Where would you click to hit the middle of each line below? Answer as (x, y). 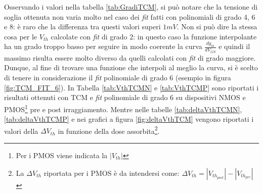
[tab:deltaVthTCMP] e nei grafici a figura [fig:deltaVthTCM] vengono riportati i (129, 119)
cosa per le (21, 36)
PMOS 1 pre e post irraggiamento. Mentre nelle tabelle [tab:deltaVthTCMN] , (123, 108)
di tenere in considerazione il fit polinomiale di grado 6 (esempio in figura (118, 78)
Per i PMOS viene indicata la (62, 155)
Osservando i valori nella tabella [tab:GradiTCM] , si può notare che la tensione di (131, 7)
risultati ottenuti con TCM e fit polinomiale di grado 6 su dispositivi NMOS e (125, 97)
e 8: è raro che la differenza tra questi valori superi (82, 27)
